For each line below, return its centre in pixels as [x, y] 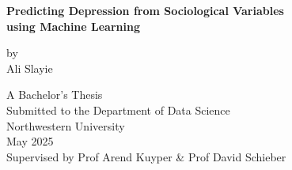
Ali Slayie [30, 68]
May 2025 [30, 141]
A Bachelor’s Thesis [55, 94]
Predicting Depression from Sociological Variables [145, 10]
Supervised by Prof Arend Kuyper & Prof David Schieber [146, 156]
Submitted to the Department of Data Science [118, 110]
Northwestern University [66, 125]
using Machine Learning [73, 26]
